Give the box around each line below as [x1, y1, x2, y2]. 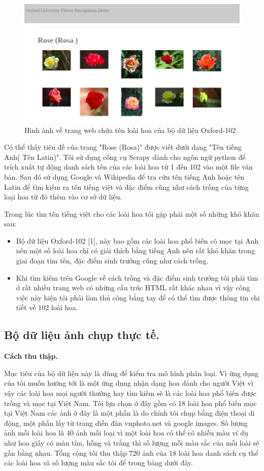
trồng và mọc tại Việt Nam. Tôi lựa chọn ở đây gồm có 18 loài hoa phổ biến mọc [4, 397, 257, 408]
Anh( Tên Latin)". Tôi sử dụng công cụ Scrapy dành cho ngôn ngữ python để [4, 151, 246, 162]
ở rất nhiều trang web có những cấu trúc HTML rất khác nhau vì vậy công [16, 282, 250, 293]
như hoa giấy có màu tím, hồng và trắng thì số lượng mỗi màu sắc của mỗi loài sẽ [4, 437, 259, 448]
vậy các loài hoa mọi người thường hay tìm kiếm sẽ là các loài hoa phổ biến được [4, 388, 256, 398]
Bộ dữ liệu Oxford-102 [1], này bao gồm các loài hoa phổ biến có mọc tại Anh [16, 235, 259, 246]
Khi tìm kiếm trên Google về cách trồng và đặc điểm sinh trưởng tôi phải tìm [16, 272, 258, 283]
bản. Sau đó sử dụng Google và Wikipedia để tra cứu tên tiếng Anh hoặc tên [4, 171, 245, 182]
